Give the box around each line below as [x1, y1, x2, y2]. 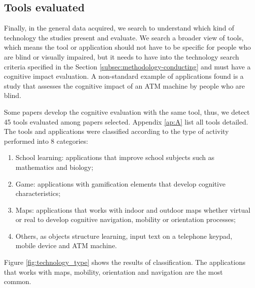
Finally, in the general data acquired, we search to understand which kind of [4, 23, 234, 33]
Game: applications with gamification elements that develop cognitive [15, 178, 225, 189]
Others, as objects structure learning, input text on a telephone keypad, [15, 230, 232, 241]
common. [4, 276, 32, 287]
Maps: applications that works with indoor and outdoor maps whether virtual [15, 204, 251, 215]
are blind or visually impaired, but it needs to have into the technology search [4, 51, 239, 62]
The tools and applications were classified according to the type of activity [4, 126, 229, 136]
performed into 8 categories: [4, 135, 88, 146]
